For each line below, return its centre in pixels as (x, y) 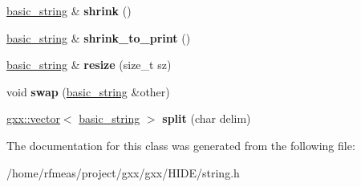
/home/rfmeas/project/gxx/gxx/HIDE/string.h (123, 172)
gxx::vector (33, 118)
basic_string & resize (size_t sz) (89, 65)
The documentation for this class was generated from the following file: (181, 145)
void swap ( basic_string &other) (88, 91)
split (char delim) (207, 118)
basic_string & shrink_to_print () (99, 37)
